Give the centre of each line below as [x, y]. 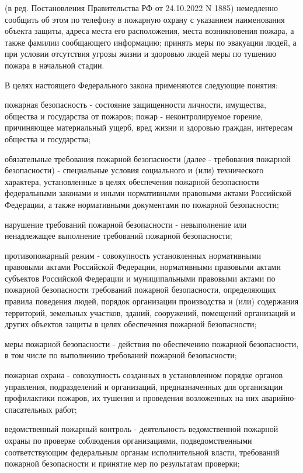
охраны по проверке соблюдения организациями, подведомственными [128, 440]
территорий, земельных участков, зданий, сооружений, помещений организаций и [150, 312]
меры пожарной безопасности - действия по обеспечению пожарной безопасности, [152, 343]
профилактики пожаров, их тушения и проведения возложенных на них [132, 398]
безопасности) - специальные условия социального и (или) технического [134, 170]
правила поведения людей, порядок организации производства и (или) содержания [152, 301]
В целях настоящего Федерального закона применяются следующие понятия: [141, 85]
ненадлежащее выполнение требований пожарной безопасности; [119, 236]
